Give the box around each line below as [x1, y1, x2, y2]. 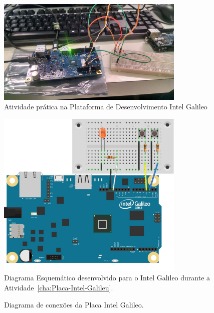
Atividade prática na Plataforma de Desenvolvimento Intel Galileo [4, 101, 207, 112]
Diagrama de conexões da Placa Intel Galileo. [4, 299, 144, 309]
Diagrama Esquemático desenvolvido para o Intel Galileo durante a [4, 272, 210, 283]
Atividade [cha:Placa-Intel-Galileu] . [4, 282, 113, 292]
